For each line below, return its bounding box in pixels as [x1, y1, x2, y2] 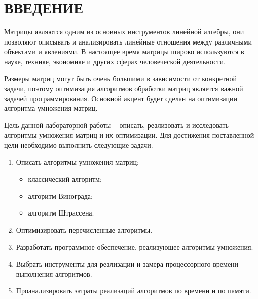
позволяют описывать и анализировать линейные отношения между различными [4, 36, 252, 47]
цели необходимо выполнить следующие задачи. [4, 140, 153, 150]
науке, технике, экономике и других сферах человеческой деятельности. [4, 56, 226, 66]
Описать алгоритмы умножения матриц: [16, 156, 139, 167]
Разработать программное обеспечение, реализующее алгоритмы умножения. [16, 241, 253, 252]
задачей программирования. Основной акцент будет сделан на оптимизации [4, 93, 238, 103]
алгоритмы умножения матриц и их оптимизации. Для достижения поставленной [4, 130, 254, 140]
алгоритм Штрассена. [28, 207, 94, 218]
